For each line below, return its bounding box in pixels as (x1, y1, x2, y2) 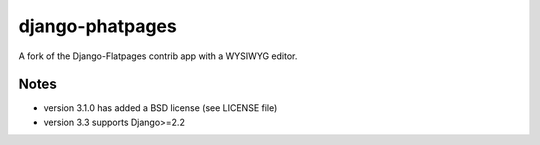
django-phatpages (18, 15, 177, 37)
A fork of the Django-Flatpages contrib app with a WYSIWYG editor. (18, 50, 298, 62)
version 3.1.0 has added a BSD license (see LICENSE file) (43, 102, 278, 114)
